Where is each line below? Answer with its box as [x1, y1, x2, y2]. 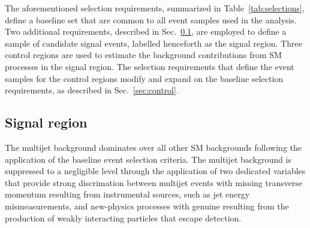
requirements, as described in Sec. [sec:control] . [5, 84, 179, 96]
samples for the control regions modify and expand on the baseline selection [5, 72, 284, 84]
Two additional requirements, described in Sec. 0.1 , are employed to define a [5, 25, 287, 38]
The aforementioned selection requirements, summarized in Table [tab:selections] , [5, 2, 305, 14]
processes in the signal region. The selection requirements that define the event [5, 60, 294, 72]
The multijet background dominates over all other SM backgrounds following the [5, 141, 302, 153]
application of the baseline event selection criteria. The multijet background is [5, 153, 291, 165]
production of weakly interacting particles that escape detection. [5, 211, 242, 224]
